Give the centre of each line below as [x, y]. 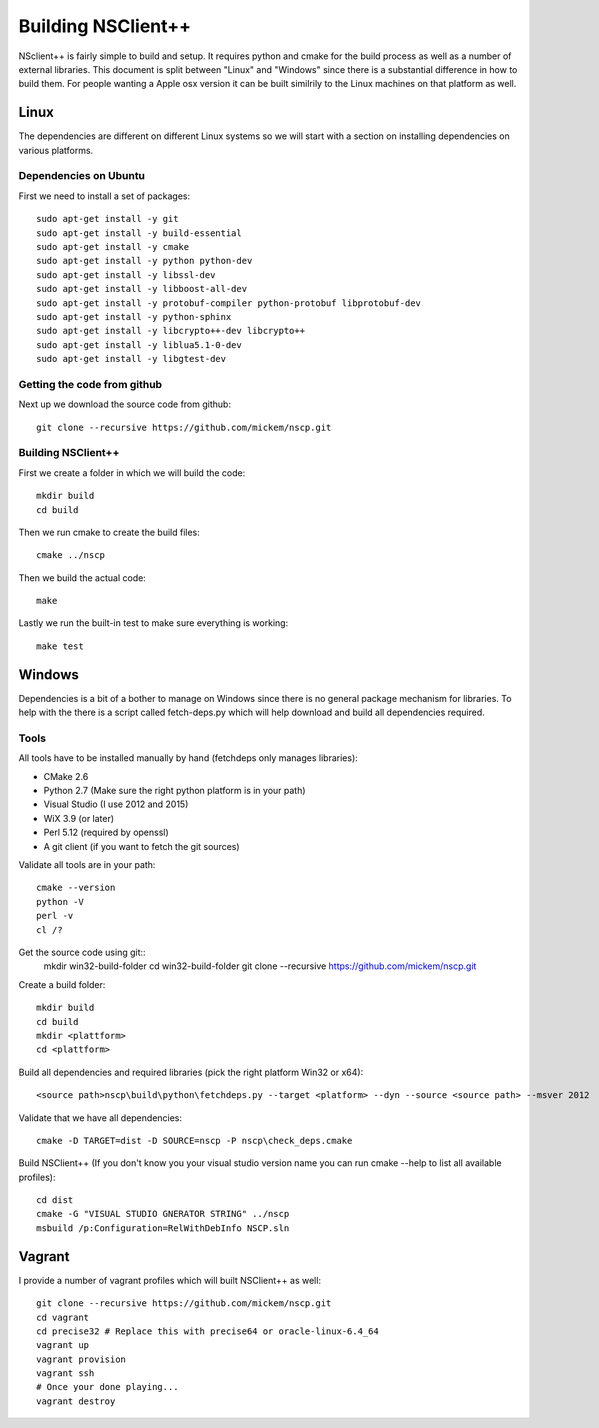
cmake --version [76, 888]
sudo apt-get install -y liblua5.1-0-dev [139, 344]
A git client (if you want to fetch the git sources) [141, 846]
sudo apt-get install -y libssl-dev [126, 274]
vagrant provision [81, 1359]
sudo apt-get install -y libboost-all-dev [142, 289]
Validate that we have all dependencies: [100, 1117]
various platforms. [56, 150]
